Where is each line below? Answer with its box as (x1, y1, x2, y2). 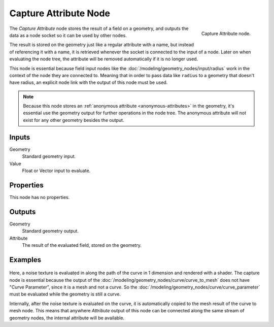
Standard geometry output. (22, 228, 79, 234)
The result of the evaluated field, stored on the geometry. (22, 242, 142, 248)
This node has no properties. (9, 194, 70, 200)
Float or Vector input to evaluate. (22, 168, 91, 174)
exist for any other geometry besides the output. (23, 117, 124, 123)
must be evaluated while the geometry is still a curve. (9, 291, 121, 297)
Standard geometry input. (22, 153, 76, 159)
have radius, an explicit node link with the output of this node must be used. (9, 79, 168, 86)
